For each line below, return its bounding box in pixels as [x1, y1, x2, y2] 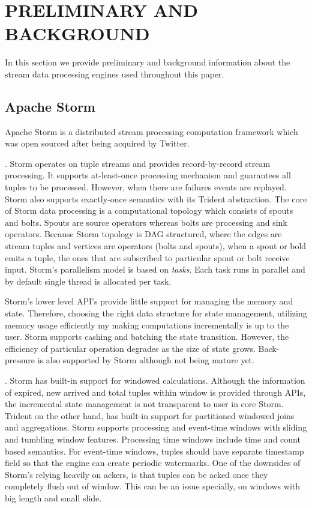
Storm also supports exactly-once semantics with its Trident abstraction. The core [5, 192, 307, 205]
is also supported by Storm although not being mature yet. [37, 354, 254, 366]
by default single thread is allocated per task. [5, 274, 172, 287]
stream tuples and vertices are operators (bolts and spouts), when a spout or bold [5, 240, 307, 252]
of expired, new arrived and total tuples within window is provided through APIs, [5, 386, 306, 398]
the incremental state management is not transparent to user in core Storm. [5, 398, 284, 410]
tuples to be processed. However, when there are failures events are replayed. [5, 181, 287, 193]
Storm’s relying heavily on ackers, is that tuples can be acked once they [5, 468, 268, 480]
